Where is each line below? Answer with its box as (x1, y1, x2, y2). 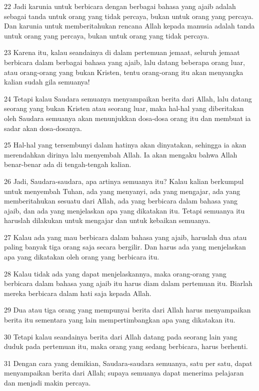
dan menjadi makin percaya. (4, 377, 91, 387)
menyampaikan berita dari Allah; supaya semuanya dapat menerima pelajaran (4, 367, 244, 378)
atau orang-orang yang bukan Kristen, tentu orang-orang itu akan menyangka (4, 66, 243, 77)
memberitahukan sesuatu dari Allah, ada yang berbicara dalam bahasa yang (4, 195, 238, 206)
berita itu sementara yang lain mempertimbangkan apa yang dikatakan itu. (4, 314, 235, 325)
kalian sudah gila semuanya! (4, 76, 90, 87)
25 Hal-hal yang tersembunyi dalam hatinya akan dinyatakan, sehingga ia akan (4, 139, 246, 150)
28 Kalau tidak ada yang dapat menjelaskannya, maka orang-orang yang (4, 268, 226, 278)
